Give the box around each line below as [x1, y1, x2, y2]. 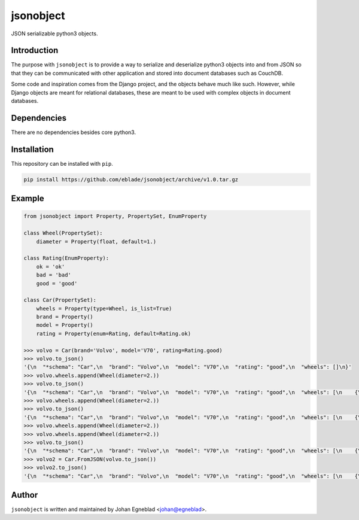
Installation [11, 144, 54, 154]
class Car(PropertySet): [23, 297, 97, 303]
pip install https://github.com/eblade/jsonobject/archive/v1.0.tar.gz [23, 176, 239, 183]
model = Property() [36, 322, 94, 329]
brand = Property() [36, 314, 94, 320]
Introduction [11, 45, 59, 56]
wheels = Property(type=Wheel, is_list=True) [36, 305, 172, 312]
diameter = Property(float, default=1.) [36, 238, 157, 245]
